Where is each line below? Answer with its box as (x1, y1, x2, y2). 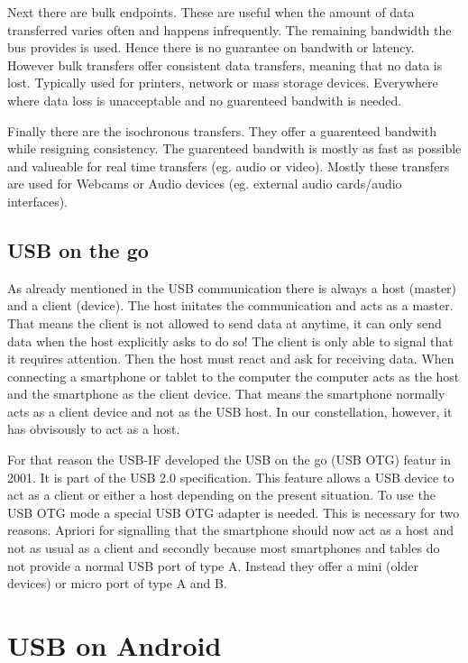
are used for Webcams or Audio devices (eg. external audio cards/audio (7, 174, 402, 193)
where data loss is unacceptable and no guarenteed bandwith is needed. (7, 90, 402, 109)
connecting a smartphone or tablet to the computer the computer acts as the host (7, 366, 460, 385)
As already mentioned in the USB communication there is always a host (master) (7, 278, 457, 297)
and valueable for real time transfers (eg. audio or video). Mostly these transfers (7, 156, 450, 175)
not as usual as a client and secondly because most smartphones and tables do (7, 539, 440, 557)
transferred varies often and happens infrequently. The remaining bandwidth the (7, 20, 452, 39)
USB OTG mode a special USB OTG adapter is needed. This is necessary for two (7, 502, 460, 521)
